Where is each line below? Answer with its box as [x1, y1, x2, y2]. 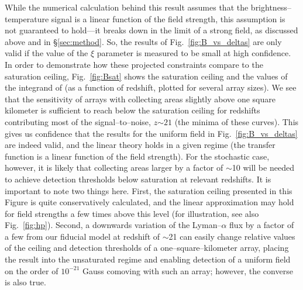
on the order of [5, 264, 58, 277]
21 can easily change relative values [168, 230, 295, 242]
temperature [5, 12, 49, 25]
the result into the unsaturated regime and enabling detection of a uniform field [5, 253, 291, 265]
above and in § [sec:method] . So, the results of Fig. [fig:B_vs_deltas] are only [5, 35, 282, 47]
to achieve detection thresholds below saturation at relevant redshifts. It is [5, 172, 271, 185]
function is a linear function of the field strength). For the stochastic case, [5, 150, 270, 162]
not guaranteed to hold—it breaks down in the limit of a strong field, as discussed [5, 24, 298, 36]
